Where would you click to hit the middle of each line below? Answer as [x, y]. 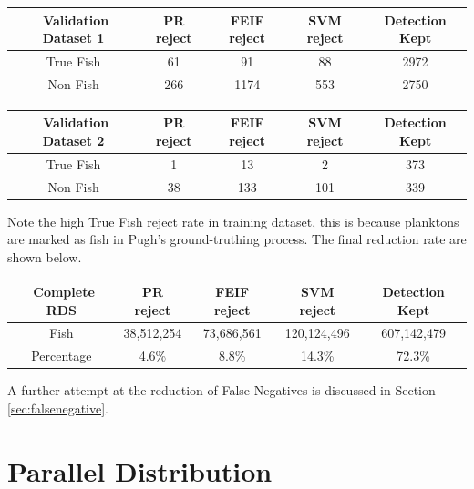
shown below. [45, 256]
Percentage [62, 356]
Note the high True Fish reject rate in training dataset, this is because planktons [233, 221]
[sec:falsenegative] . [58, 408]
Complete [64, 292]
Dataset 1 [73, 38]
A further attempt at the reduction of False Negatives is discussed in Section [222, 390]
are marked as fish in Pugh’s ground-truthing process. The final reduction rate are [237, 239]
